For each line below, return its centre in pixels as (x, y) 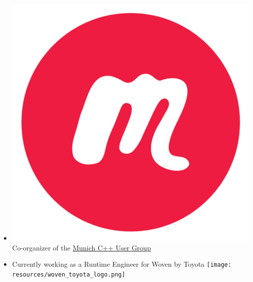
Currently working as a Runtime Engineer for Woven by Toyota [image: (122, 264)
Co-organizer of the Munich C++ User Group (81, 247)
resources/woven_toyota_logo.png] (69, 275)
